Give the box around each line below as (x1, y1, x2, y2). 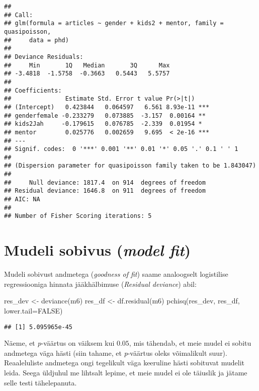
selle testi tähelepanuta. (4, 377, 77, 387)
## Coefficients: (4, 87, 62, 94)
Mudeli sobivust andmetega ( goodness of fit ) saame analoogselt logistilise (4, 269, 228, 279)
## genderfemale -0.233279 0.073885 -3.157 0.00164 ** (4, 112, 206, 119)
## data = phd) (4, 36, 69, 44)
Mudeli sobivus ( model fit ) (4, 240, 191, 261)
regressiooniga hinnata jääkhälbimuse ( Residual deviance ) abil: (4, 278, 197, 289)
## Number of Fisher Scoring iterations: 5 (4, 212, 152, 220)
